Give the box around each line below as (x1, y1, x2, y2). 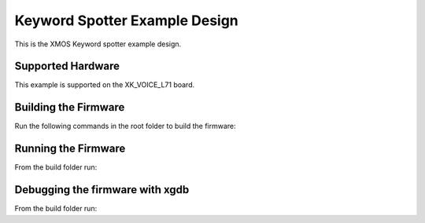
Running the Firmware (14, 142, 126, 155)
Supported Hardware (14, 60, 120, 73)
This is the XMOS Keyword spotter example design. (14, 39, 182, 49)
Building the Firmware (14, 101, 125, 114)
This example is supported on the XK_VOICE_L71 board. (14, 80, 195, 90)
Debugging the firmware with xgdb (14, 183, 190, 196)
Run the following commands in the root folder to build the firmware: (14, 122, 236, 131)
